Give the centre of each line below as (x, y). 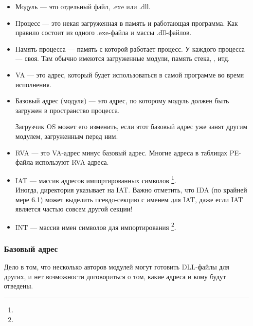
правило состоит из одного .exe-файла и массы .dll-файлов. (103, 32)
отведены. (18, 286)
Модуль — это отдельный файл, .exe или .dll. (83, 6)
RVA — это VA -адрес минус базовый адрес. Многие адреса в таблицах (121, 152)
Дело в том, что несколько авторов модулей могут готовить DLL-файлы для (117, 267)
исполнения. (33, 84)
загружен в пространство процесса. (67, 110)
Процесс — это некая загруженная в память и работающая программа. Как (126, 23)
